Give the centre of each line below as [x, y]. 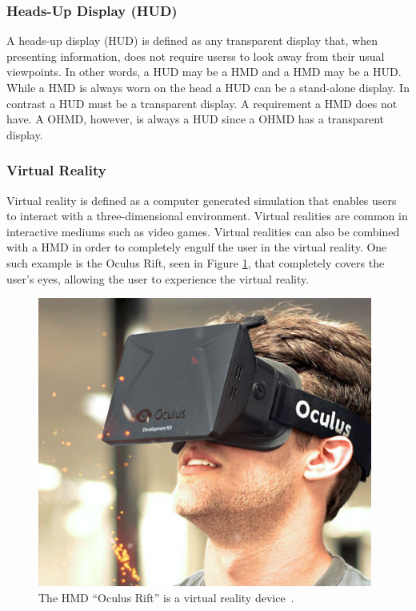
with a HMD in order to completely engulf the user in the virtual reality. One [197, 247]
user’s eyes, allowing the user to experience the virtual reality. [158, 278]
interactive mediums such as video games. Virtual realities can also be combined [203, 231]
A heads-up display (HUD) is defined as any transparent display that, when [192, 40]
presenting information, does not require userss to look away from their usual [196, 56]
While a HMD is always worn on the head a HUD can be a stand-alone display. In [208, 87]
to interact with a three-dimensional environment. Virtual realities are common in [207, 216]
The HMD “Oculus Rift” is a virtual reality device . [166, 598]
